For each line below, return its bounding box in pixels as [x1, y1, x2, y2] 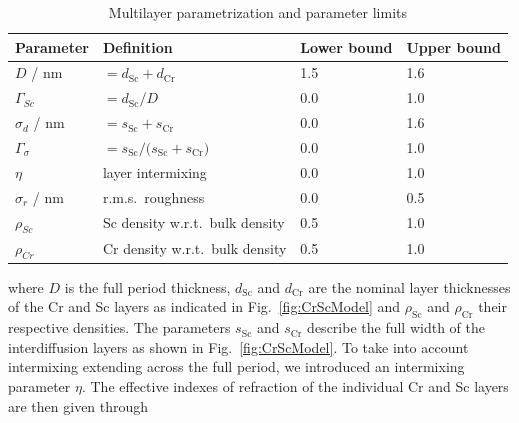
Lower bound [300, 36, 393, 57]
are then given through [8, 395, 149, 416]
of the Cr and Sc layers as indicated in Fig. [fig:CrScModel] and [8, 296, 401, 317]
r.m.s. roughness [102, 186, 205, 207]
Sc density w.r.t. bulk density [102, 212, 285, 233]
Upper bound [406, 36, 501, 57]
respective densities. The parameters [8, 317, 231, 338]
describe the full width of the [307, 317, 485, 338]
